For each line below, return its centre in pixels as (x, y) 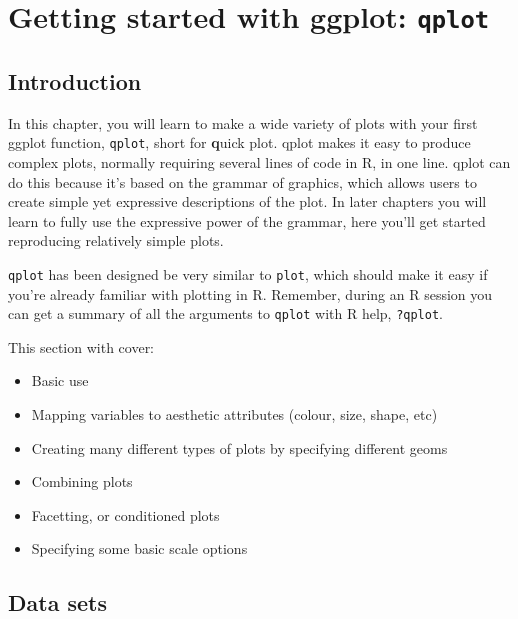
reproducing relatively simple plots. (116, 240)
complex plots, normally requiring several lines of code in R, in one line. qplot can (259, 161)
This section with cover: (81, 346)
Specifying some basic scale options (139, 548)
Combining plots (82, 481)
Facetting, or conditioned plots (125, 514)
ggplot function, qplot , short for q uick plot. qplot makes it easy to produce (239, 142)
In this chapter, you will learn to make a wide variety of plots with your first (243, 122)
